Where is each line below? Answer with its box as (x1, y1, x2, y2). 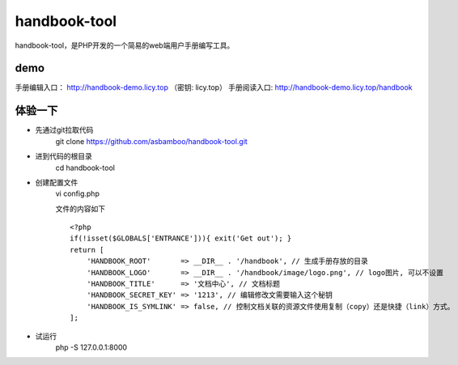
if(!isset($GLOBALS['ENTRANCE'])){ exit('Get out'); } (70, 234, 292, 243)
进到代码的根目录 (35, 151, 92, 161)
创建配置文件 (35, 177, 78, 187)
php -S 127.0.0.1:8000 (55, 342, 128, 352)
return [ (70, 245, 104, 254)
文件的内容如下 (55, 203, 105, 214)
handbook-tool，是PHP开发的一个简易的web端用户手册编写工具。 (15, 40, 235, 50)
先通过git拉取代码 (35, 125, 94, 135)
